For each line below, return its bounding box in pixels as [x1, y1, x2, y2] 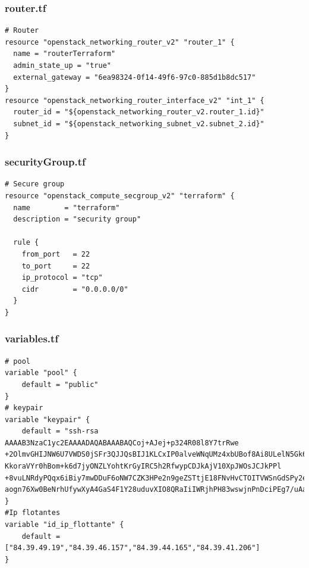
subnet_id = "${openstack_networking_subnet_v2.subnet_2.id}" [13, 119, 264, 128]
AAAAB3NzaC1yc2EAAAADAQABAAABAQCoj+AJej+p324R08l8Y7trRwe [5, 438, 239, 447]
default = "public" [21, 380, 99, 389]
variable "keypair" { [5, 415, 90, 424]
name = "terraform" [13, 203, 120, 212]
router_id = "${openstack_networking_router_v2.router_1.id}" [13, 108, 264, 117]
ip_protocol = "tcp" [21, 273, 103, 282]
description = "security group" [13, 215, 141, 224]
